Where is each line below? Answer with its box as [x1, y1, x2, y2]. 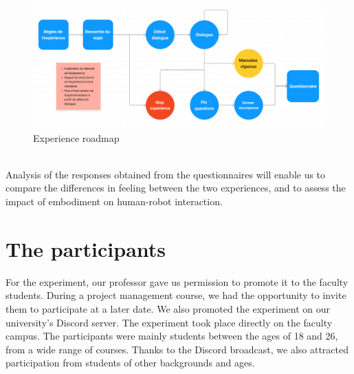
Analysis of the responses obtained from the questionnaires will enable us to [5, 167, 326, 181]
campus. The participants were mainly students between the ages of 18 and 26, [5, 329, 338, 343]
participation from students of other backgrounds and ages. [5, 355, 255, 370]
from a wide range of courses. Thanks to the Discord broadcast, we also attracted [5, 342, 349, 356]
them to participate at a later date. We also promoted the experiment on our [5, 301, 330, 315]
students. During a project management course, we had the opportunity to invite [5, 288, 346, 302]
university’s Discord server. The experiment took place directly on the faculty [5, 315, 333, 329]
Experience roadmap [33, 130, 120, 145]
